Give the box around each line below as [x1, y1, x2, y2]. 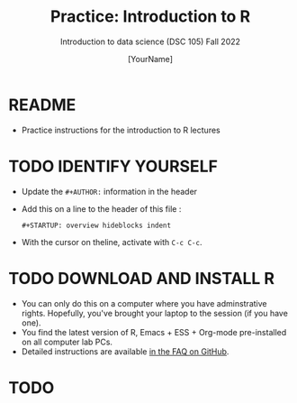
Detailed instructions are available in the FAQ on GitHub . [21, 345, 229, 357]
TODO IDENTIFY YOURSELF [8, 156, 218, 177]
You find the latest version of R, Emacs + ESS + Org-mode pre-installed [21, 326, 287, 337]
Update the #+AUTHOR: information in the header [21, 186, 198, 197]
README [8, 95, 76, 114]
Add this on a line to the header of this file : [21, 203, 182, 214]
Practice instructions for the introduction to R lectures [21, 124, 221, 135]
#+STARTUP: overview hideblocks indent [21, 221, 172, 230]
